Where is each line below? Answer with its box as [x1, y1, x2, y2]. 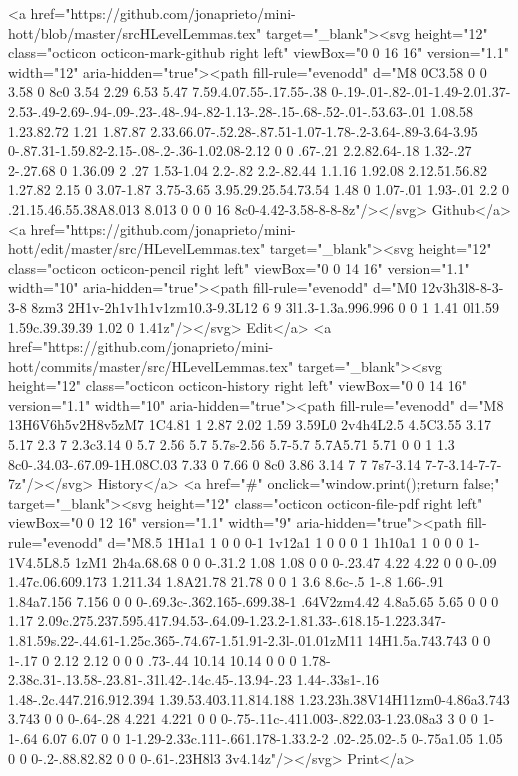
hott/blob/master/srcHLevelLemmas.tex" [8, 22, 262, 43]
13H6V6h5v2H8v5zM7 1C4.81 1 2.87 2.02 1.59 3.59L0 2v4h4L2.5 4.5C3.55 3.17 [8, 414, 491, 435]
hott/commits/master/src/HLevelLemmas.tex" [8, 355, 294, 376]
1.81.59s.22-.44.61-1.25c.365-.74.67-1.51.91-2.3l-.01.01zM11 [8, 630, 364, 650]
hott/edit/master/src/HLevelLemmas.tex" [8, 238, 266, 259]
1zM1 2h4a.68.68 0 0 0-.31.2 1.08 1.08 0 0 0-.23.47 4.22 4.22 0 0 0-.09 [74, 551, 497, 572]
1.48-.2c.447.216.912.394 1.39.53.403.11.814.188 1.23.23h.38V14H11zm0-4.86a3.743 [8, 688, 510, 709]
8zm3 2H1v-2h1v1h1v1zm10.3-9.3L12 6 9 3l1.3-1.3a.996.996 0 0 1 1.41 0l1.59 [31, 296, 499, 317]
